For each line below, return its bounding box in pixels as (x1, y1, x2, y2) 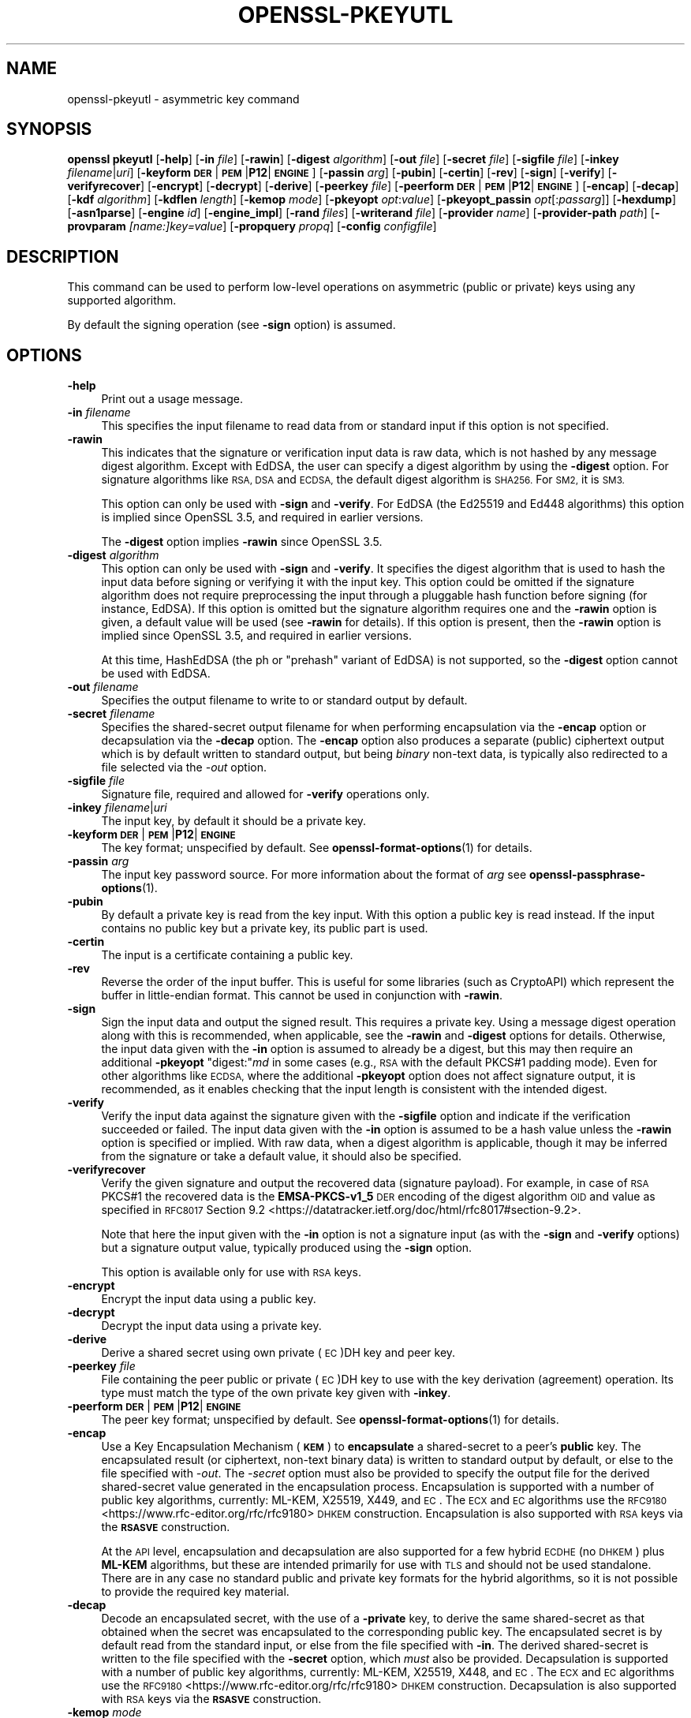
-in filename (67, 405, 131, 420)
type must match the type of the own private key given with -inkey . (101, 1386, 451, 1400)
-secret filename (67, 707, 155, 721)
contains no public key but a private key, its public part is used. (101, 921, 428, 936)
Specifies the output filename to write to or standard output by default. (101, 693, 468, 708)
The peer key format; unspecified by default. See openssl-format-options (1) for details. (101, 1413, 559, 1427)
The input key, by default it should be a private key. (101, 814, 367, 828)
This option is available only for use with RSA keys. (101, 1265, 361, 1279)
